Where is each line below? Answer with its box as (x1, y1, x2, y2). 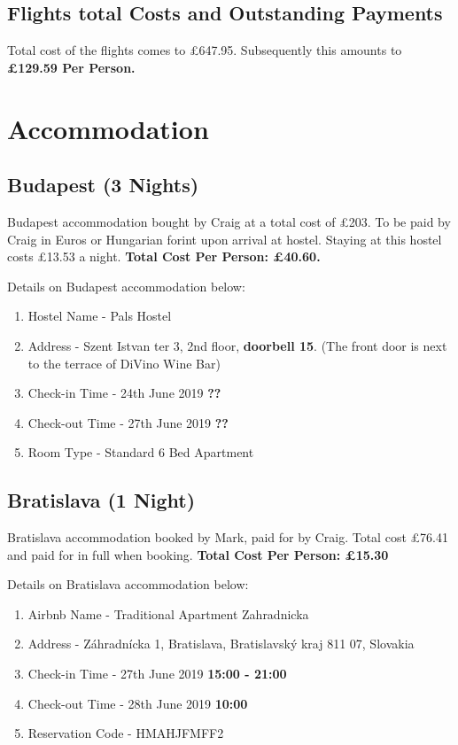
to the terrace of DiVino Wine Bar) (27, 353, 221, 372)
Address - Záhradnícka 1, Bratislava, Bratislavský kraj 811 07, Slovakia (27, 634, 415, 653)
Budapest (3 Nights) (7, 171, 199, 198)
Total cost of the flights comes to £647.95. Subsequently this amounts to (7, 41, 402, 59)
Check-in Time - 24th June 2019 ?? (27, 384, 221, 402)
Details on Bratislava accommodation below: (7, 575, 249, 594)
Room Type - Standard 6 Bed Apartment (27, 443, 254, 462)
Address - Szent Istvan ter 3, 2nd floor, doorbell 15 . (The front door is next (27, 336, 447, 354)
